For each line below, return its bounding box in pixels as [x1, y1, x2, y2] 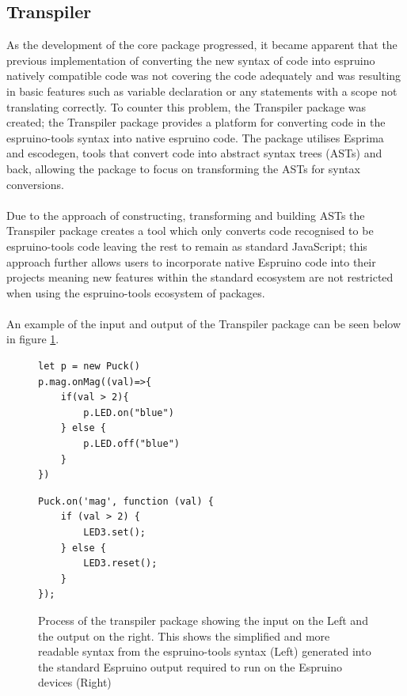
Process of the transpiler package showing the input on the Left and [38, 611, 368, 628]
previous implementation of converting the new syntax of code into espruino [6, 51, 375, 68]
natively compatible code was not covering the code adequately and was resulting [6, 67, 401, 84]
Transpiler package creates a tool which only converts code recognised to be [6, 222, 374, 239]
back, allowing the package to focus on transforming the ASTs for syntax [6, 160, 360, 176]
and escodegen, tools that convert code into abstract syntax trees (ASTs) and [6, 145, 382, 161]
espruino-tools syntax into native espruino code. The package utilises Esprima [6, 129, 384, 146]
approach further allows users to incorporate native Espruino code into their [6, 253, 376, 270]
